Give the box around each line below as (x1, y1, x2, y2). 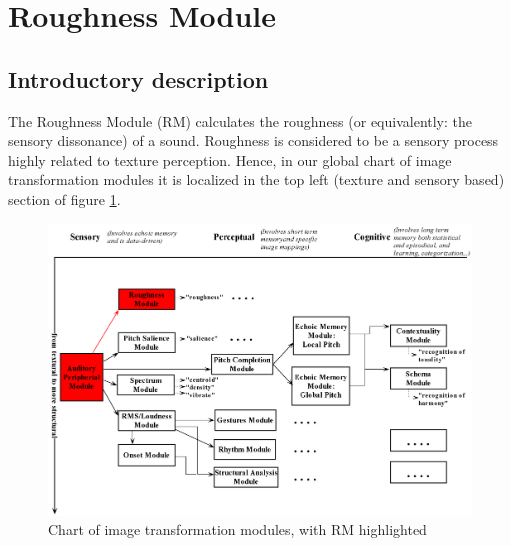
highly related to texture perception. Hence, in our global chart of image (8, 149, 452, 170)
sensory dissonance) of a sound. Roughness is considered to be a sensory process (8, 130, 499, 151)
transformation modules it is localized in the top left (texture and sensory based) (8, 169, 505, 190)
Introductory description (8, 63, 269, 94)
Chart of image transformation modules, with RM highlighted (48, 519, 427, 540)
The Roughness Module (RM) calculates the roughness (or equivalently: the (8, 110, 473, 131)
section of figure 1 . (8, 188, 121, 209)
